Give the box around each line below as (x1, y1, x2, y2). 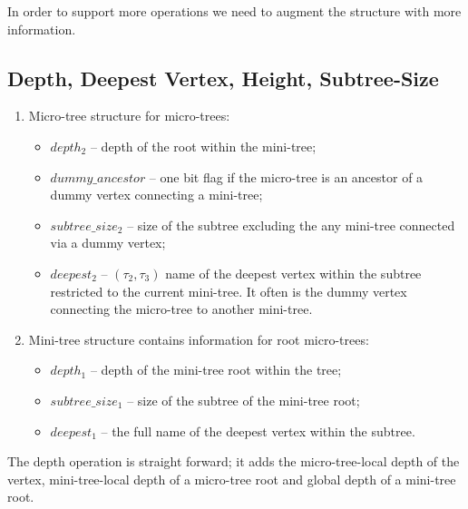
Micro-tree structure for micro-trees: (28, 106, 230, 125)
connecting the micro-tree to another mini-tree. (50, 299, 313, 318)
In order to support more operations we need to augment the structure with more (7, 2, 462, 20)
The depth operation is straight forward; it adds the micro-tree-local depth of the (7, 452, 460, 471)
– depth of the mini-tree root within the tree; (90, 360, 342, 379)
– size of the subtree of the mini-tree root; (127, 390, 360, 409)
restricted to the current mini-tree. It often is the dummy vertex (50, 281, 407, 300)
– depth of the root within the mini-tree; (90, 136, 317, 155)
